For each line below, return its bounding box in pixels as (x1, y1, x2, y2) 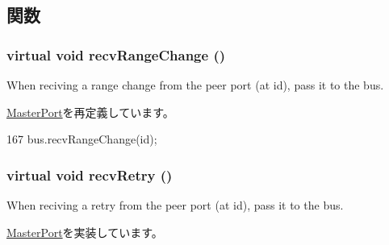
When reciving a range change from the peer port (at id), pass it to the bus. (6, 77, 384, 93)
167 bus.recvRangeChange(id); (6, 131, 157, 147)
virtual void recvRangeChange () (6, 44, 226, 64)
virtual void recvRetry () (6, 164, 173, 185)
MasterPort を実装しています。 (6, 223, 163, 240)
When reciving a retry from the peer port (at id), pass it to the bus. (6, 197, 344, 213)
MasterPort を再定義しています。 (6, 103, 174, 120)
